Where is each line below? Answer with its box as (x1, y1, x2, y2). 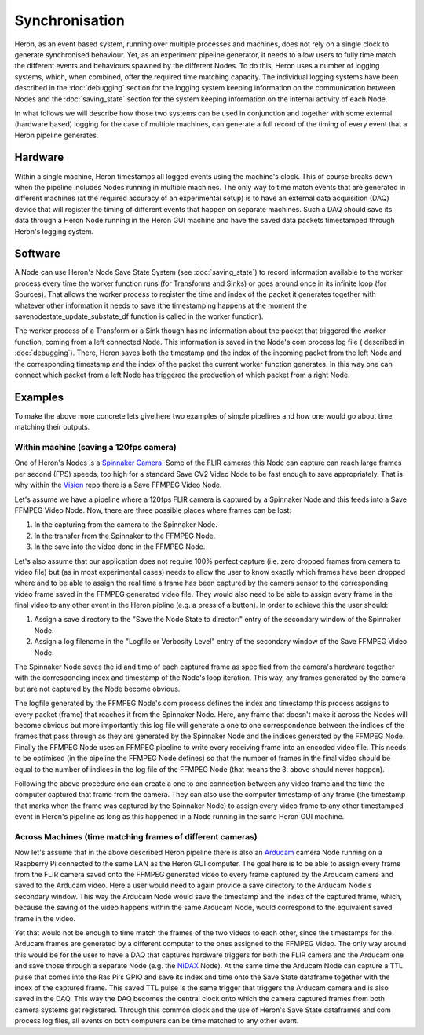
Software (14, 247, 60, 261)
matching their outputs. (14, 422, 90, 432)
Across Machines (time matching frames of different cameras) (14, 831, 258, 842)
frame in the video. (14, 913, 76, 923)
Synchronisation (14, 12, 125, 29)
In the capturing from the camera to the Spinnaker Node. (34, 520, 217, 529)
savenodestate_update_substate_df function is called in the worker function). (14, 312, 264, 321)
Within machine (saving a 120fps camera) (14, 442, 177, 453)
